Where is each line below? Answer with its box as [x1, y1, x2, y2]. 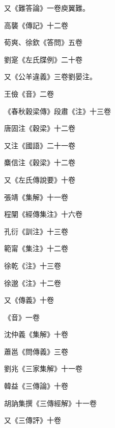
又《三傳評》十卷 [4, 415, 61, 425]
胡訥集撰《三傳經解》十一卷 [4, 397, 97, 408]
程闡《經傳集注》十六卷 [4, 209, 82, 219]
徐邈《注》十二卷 [4, 277, 61, 288]
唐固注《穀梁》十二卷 [4, 123, 75, 133]
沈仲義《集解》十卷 [4, 329, 68, 340]
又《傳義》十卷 [4, 295, 54, 305]
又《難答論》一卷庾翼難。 [4, 3, 90, 13]
